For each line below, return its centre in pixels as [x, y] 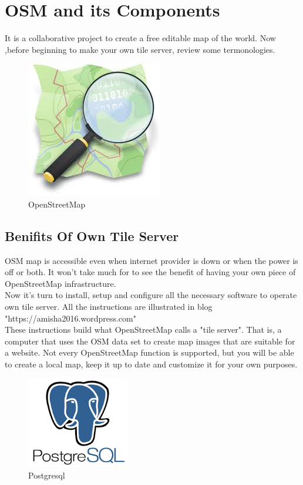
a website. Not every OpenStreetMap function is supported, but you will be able [149, 352]
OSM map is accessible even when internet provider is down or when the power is [151, 260]
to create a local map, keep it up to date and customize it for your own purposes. [151, 364]
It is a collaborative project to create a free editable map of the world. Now [140, 38]
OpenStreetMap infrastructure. [60, 283]
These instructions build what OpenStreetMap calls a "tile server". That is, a [143, 330]
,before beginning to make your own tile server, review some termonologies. [140, 49]
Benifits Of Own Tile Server [92, 235]
